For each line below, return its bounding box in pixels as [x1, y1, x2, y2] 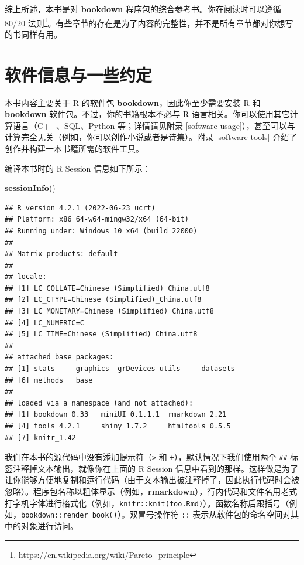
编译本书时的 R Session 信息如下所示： [5, 162, 151, 174]
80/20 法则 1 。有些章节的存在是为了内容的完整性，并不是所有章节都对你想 [5, 15, 285, 29]
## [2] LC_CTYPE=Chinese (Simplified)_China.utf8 [5, 295, 202, 304]
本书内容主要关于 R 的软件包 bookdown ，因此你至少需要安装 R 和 [5, 96, 261, 108]
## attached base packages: [5, 353, 114, 362]
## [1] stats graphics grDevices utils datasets [5, 365, 235, 373]
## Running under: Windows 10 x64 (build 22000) [5, 226, 198, 235]
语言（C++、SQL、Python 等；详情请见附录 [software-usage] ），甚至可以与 [12, 119, 295, 131]
